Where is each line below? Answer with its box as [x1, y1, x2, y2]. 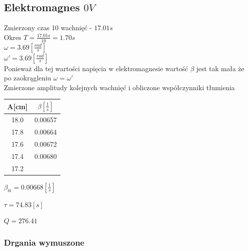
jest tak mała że [196, 63, 245, 73]
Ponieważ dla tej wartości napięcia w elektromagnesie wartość [4, 63, 188, 73]
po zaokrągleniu [4, 73, 51, 83]
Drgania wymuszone [4, 236, 85, 248]
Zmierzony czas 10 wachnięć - [4, 22, 92, 33]
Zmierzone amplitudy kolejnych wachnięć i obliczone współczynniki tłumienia [4, 82, 235, 92]
